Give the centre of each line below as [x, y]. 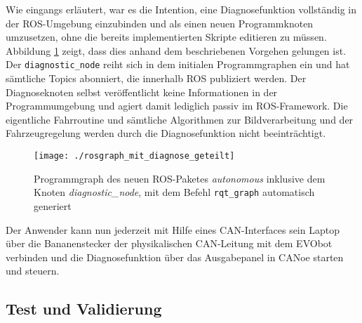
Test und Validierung [84, 309]
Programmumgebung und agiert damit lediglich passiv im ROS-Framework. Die [177, 106]
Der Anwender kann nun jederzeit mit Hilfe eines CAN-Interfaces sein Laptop [173, 229]
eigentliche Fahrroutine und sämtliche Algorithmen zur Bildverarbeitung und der [180, 119]
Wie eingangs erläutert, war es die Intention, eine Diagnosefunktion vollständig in [181, 9]
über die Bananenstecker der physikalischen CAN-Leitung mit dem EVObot [169, 243]
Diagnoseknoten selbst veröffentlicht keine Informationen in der [142, 92]
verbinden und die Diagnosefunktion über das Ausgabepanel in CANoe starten [175, 257]
